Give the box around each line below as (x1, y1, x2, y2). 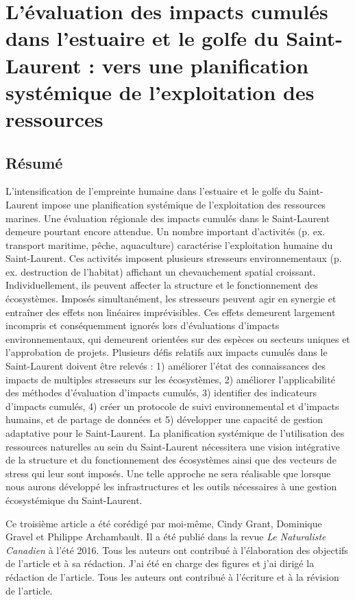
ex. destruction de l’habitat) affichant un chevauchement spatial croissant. (5, 264, 316, 278)
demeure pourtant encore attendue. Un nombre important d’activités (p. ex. (5, 224, 326, 239)
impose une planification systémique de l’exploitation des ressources (41, 197, 326, 211)
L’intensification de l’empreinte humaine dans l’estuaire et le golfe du (5, 184, 295, 198)
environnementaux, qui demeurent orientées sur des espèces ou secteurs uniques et (5, 331, 350, 346)
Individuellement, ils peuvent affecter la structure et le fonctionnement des (5, 278, 319, 292)
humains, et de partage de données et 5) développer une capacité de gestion (5, 412, 323, 427)
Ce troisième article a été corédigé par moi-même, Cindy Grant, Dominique (5, 516, 322, 530)
